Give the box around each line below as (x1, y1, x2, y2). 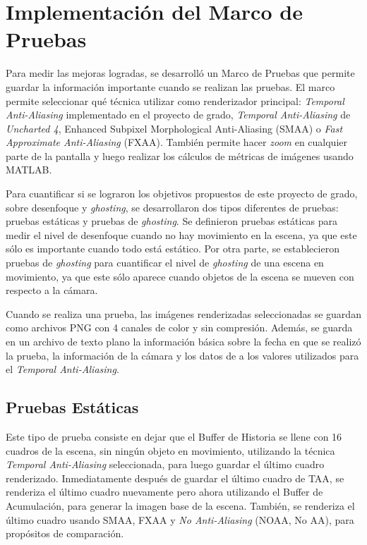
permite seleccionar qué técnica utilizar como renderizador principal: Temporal (6, 93, 344, 108)
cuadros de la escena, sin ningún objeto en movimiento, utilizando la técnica (6, 443, 335, 458)
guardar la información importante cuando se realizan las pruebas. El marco (6, 79, 335, 94)
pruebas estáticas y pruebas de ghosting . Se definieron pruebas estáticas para (6, 214, 338, 228)
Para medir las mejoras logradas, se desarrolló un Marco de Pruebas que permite (6, 66, 355, 80)
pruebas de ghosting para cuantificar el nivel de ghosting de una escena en (6, 255, 324, 270)
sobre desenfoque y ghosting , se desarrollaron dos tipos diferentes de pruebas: (6, 200, 339, 214)
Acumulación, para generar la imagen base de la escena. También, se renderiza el (6, 498, 355, 513)
